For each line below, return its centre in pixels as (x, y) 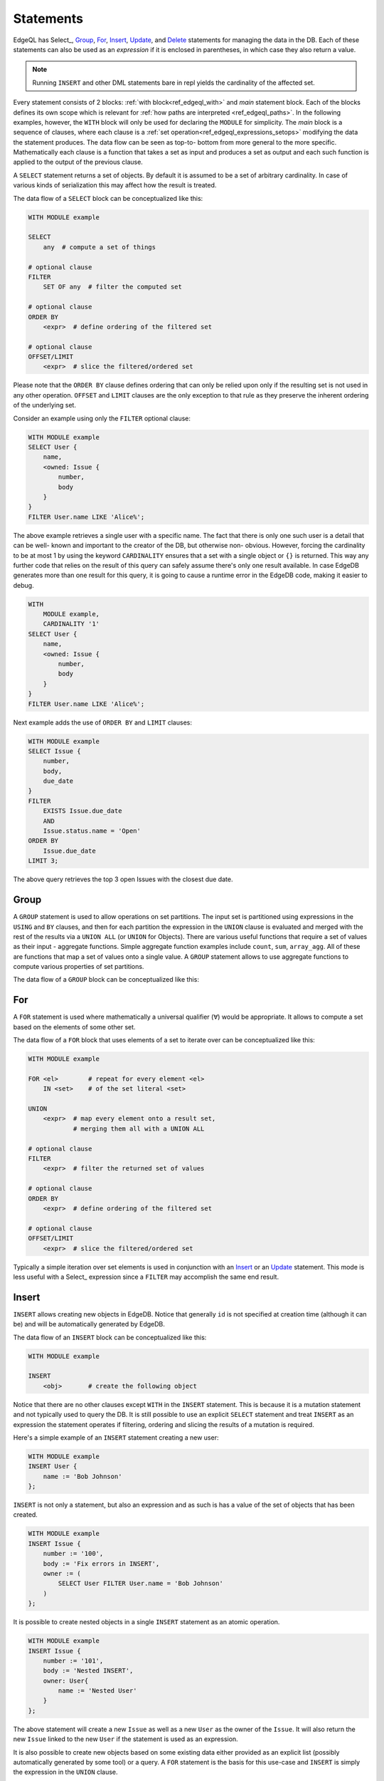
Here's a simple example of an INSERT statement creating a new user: (116, 1437)
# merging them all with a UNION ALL (139, 1128)
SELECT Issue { (54, 751)
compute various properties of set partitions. (79, 967)
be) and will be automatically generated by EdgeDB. (89, 1324)
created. (26, 1515)
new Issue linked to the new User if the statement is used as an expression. (126, 1739)
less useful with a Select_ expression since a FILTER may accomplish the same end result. (146, 1277)
